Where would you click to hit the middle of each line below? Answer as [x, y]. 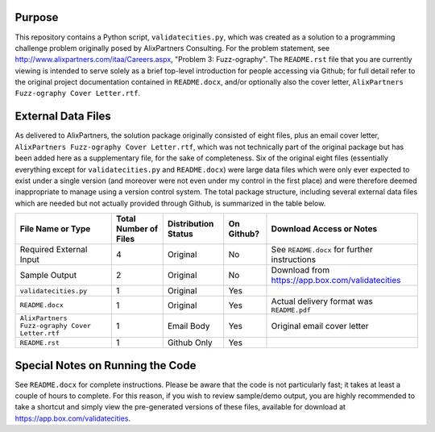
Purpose [37, 17]
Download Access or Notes [324, 229]
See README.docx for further [322, 250]
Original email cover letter [320, 326]
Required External [54, 250]
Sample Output [48, 276]
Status [180, 234]
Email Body [188, 326]
